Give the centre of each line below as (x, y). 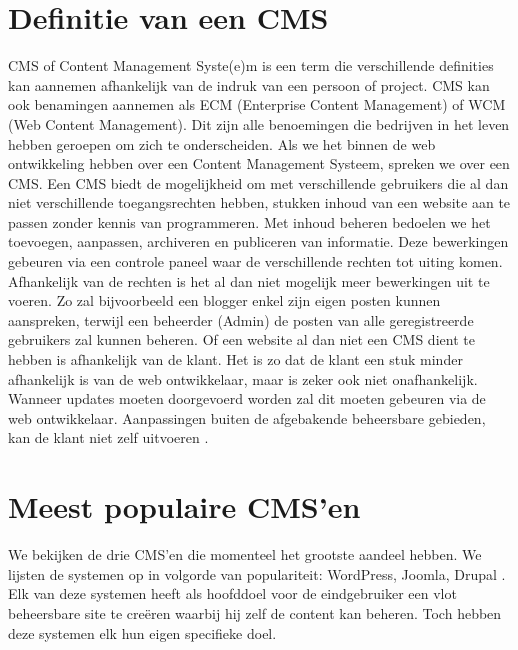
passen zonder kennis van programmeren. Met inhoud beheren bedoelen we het (249, 221)
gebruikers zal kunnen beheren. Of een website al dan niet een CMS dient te (241, 339)
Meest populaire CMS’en (184, 506)
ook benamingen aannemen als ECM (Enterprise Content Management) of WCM (257, 104)
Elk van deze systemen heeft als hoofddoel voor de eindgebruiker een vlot (232, 593)
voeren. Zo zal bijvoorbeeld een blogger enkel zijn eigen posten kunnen (224, 300)
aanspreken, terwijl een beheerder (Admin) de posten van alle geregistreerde (241, 319)
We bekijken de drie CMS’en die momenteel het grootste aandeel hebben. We (245, 554)
